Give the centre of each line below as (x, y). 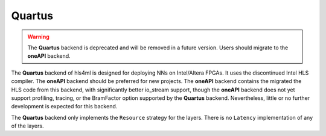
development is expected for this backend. (64, 107)
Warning (38, 37)
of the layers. (27, 126)
